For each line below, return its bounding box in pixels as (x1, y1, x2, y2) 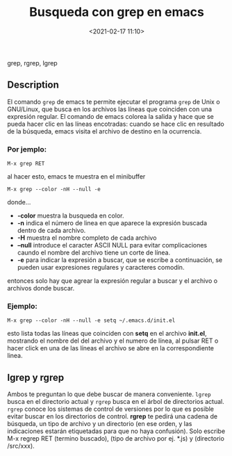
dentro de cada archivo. (17, 227, 86, 235)
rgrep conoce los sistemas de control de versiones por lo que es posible (7, 405, 214, 414)
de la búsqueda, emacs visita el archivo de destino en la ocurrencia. (7, 127, 202, 136)
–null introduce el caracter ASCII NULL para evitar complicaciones (17, 241, 207, 250)
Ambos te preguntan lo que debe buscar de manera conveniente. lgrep (7, 390, 211, 398)
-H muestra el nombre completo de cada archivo (17, 234, 157, 242)
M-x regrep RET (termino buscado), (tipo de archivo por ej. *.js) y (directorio (7, 434, 224, 443)
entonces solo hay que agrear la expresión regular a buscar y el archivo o (7, 277, 217, 285)
